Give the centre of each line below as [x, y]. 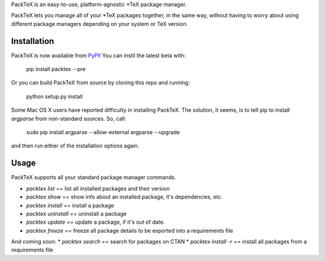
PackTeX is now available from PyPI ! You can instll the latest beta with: [98, 55]
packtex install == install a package [70, 205]
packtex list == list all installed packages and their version [98, 188]
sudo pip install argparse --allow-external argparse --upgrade [103, 132]
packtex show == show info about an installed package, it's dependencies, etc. [124, 197]
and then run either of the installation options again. [75, 146]
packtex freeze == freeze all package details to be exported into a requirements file [130, 230]
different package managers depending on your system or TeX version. [100, 23]
